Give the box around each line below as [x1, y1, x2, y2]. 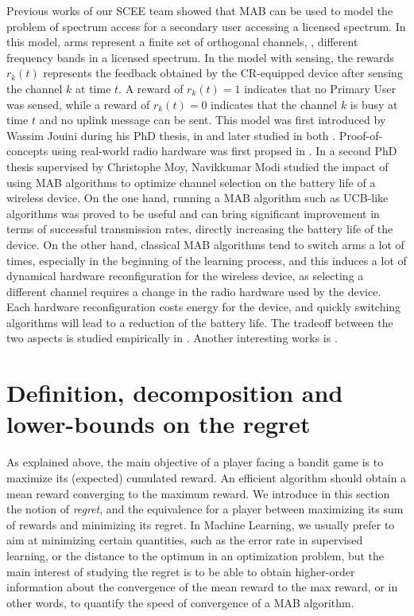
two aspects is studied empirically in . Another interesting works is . [6, 329, 338, 346]
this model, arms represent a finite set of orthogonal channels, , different [6, 33, 358, 50]
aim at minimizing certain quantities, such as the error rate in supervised [6, 532, 363, 548]
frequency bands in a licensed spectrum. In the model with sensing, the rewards [6, 49, 394, 65]
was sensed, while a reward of [6, 96, 150, 112]
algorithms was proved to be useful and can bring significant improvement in [6, 205, 380, 221]
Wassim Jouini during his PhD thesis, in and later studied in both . [6, 127, 336, 143]
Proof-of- [339, 127, 383, 143]
